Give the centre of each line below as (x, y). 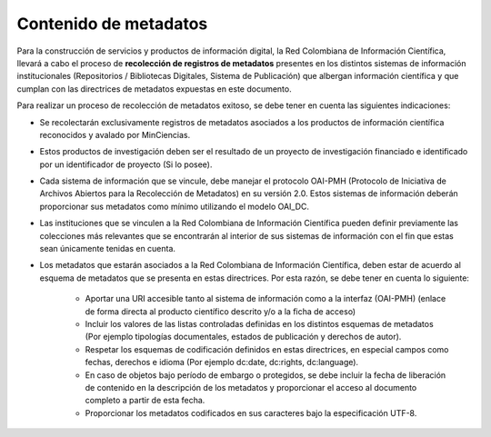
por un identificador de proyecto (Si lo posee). (126, 164)
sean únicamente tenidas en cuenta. (108, 249)
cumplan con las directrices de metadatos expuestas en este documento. (154, 89)
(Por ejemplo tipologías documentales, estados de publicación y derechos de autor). (243, 337)
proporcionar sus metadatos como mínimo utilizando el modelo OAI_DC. (174, 206)
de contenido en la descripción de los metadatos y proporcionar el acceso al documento (251, 387)
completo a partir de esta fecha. (145, 401)
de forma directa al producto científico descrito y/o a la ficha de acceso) (220, 311)
